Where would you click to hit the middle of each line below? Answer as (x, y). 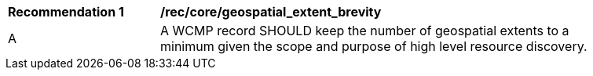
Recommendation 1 (66, 12)
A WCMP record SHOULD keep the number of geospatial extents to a (365, 31)
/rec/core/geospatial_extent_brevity (271, 12)
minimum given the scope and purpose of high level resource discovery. (374, 46)
